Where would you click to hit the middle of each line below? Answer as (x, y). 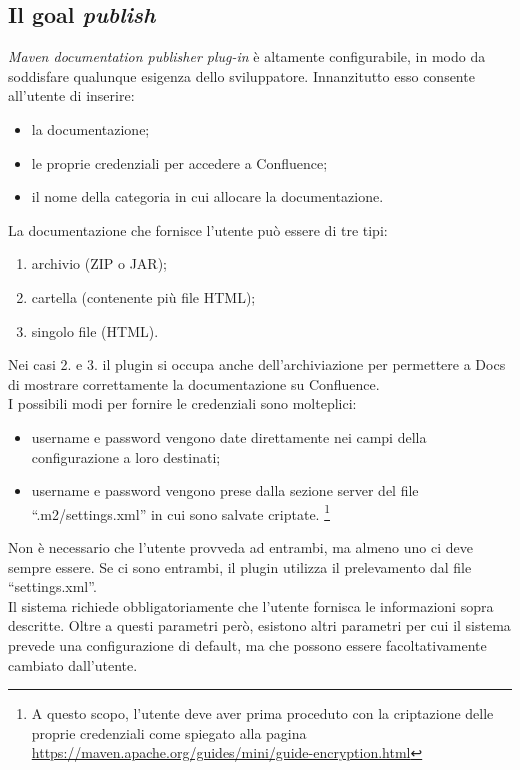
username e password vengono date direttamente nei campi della (229, 436)
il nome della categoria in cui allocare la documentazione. (207, 196)
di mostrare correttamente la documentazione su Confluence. (194, 383)
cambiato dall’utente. (73, 664)
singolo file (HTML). (95, 330)
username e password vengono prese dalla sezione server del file (225, 490)
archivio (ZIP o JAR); (99, 263)
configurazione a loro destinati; (126, 456)
